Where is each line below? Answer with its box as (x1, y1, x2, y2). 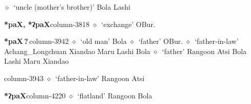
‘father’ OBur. (138, 36, 183, 46)
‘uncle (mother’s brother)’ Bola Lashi (13, 2, 130, 12)
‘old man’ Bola (80, 36, 127, 46)
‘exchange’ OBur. (101, 18, 155, 29)
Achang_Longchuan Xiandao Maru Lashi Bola (4, 45, 150, 56)
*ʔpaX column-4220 (4, 90, 66, 100)
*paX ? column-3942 (4, 36, 69, 46)
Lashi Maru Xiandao (4, 56, 69, 66)
